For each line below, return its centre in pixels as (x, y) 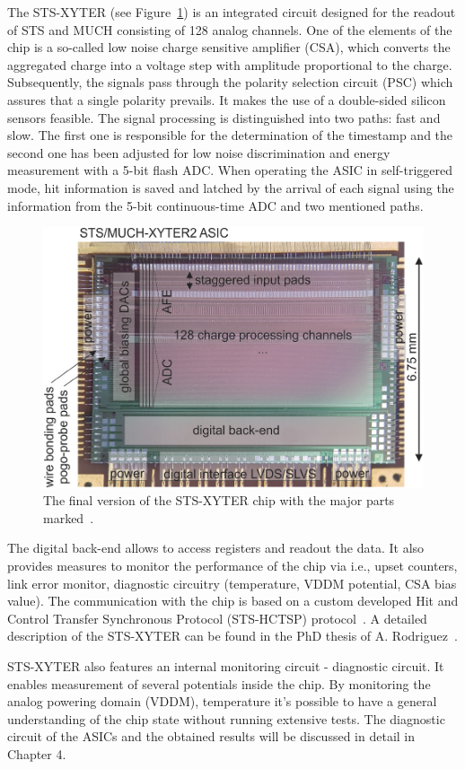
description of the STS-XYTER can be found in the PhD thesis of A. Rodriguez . (232, 636)
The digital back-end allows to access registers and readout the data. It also (216, 548)
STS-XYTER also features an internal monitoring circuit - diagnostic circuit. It (226, 666)
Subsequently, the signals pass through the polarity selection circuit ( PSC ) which (230, 82)
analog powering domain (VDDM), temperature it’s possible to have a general (222, 701)
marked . (69, 517)
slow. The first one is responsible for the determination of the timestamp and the (230, 135)
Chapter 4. (37, 754)
